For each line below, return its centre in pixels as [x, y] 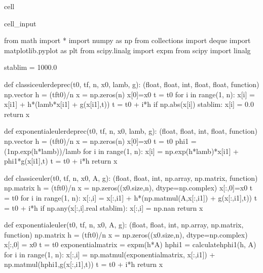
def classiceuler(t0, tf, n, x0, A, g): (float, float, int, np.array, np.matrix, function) [131, 178]
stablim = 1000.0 [31, 67]
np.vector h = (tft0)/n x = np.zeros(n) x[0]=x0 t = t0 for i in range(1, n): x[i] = [129, 94]
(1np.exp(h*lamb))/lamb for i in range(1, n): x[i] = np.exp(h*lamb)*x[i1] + [121, 151]
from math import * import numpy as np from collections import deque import [127, 40]
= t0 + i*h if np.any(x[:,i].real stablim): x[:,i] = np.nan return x [104, 207]
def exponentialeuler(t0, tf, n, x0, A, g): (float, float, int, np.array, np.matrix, [124, 225]
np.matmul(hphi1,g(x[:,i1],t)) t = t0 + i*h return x [84, 264]
